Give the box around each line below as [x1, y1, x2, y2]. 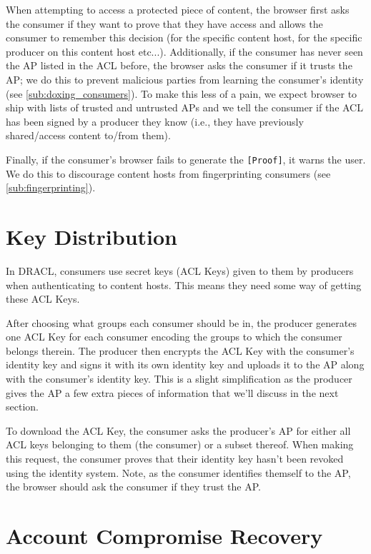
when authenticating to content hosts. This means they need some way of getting [6, 277, 362, 292]
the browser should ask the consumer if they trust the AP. [6, 479, 261, 494]
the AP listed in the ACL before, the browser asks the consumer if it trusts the [6, 58, 352, 73]
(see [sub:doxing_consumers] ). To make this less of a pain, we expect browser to [6, 86, 357, 101]
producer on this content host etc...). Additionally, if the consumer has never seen [6, 44, 363, 59]
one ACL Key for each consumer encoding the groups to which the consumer [6, 329, 342, 344]
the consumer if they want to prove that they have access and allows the [6, 16, 323, 31]
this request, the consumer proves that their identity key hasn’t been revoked [6, 451, 344, 466]
